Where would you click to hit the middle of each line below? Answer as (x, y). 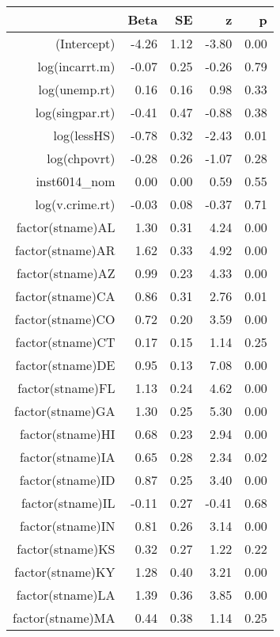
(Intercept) (85, 43)
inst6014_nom (76, 181)
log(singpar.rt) (75, 112)
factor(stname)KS (66, 549)
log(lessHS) (84, 135)
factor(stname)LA (66, 595)
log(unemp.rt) (77, 89)
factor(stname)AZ (66, 273)
